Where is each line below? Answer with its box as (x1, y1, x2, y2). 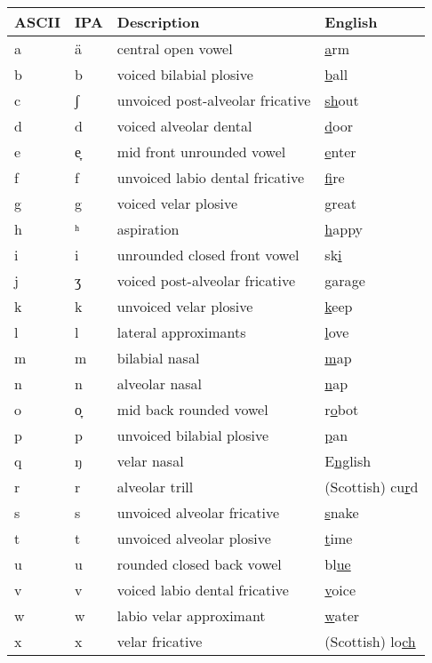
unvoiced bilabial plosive (116, 425, 269, 445)
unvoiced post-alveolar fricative (116, 90, 311, 110)
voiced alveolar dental (116, 116, 252, 136)
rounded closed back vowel (116, 554, 282, 574)
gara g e (324, 270, 365, 291)
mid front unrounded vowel (116, 141, 286, 162)
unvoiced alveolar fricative (116, 502, 280, 523)
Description (116, 12, 200, 32)
